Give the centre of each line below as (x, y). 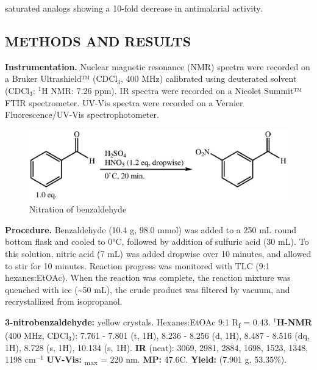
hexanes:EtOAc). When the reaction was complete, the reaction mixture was (148, 277)
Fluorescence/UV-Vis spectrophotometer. (82, 114)
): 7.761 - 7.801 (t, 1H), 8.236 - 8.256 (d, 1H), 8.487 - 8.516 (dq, (191, 335)
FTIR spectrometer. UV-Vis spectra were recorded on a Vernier (124, 102)
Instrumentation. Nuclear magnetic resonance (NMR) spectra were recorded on (158, 66)
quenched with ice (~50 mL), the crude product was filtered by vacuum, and (148, 289)
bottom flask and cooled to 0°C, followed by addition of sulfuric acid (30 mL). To (157, 241)
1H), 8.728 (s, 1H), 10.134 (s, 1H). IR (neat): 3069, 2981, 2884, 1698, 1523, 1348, (157, 347)
